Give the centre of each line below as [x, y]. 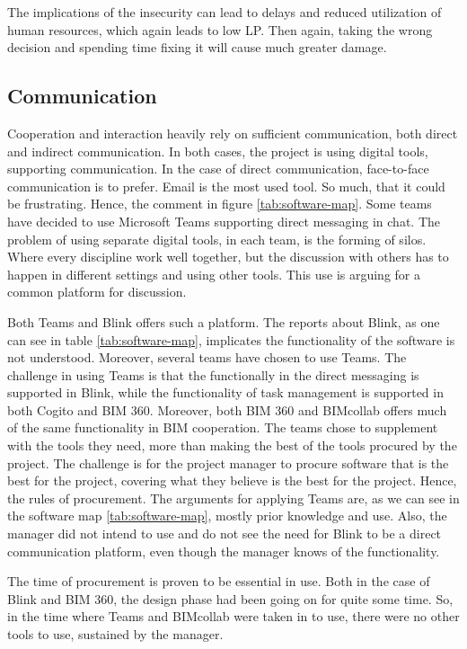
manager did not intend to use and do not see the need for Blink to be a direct [225, 533]
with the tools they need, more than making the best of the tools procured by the [232, 445]
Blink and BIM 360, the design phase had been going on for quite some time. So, [230, 598]
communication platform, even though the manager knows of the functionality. [224, 551]
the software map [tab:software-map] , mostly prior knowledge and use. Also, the [227, 516]
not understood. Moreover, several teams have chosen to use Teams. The [207, 357]
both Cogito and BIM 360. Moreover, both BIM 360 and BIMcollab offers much [227, 409]
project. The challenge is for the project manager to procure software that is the [228, 462]
